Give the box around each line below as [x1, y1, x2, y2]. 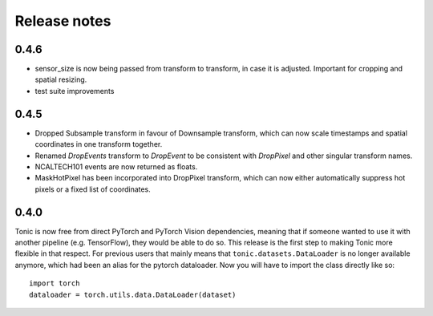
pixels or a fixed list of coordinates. [34, 184, 152, 194]
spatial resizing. [34, 75, 87, 84]
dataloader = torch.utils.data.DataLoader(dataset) [29, 290, 237, 299]
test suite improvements [34, 86, 115, 95]
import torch [29, 279, 80, 288]
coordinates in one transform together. [34, 140, 163, 149]
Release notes [14, 12, 111, 30]
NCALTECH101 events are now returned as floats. [34, 161, 198, 172]
